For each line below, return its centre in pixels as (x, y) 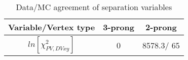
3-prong (119, 27)
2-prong (161, 27)
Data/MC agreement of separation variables (94, 7)
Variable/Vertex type (52, 27)
